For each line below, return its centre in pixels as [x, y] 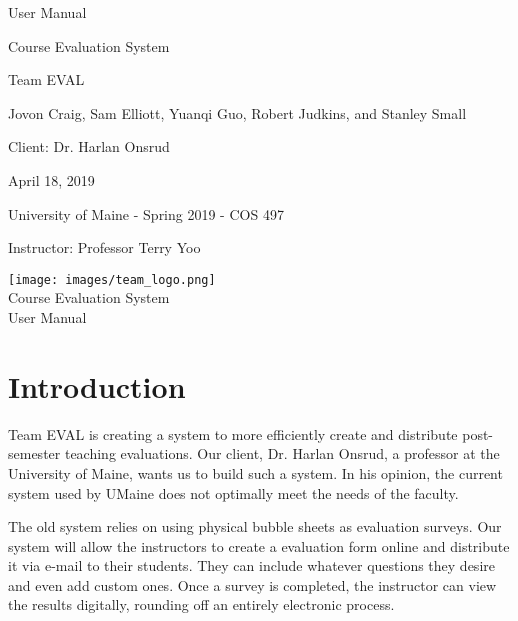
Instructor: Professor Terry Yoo [104, 247]
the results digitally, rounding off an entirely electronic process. [201, 604]
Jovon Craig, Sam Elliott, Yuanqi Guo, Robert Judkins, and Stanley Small [237, 112]
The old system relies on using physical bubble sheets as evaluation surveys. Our [255, 526]
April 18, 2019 [51, 179]
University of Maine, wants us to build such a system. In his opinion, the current [255, 472]
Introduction [97, 385]
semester [34, 453]
